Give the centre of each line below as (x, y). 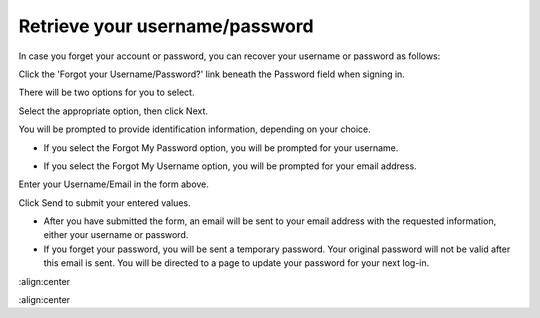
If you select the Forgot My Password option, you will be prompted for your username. (221, 147)
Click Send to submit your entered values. (104, 202)
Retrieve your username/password (166, 26)
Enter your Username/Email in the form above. (114, 184)
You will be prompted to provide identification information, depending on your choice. (195, 129)
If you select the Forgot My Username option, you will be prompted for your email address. (230, 166)
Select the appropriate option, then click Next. (113, 111)
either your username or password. (116, 235)
